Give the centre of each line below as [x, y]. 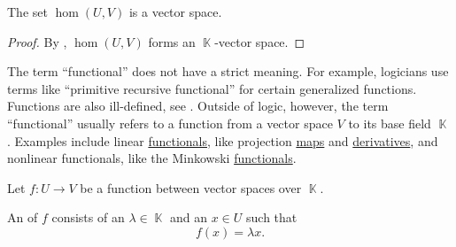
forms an [172, 41]
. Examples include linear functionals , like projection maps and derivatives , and [223, 140]
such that [272, 217]
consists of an [88, 217]
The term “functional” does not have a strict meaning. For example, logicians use [228, 71]
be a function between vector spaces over [191, 187]
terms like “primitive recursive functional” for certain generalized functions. [212, 88]
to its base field [390, 123]
